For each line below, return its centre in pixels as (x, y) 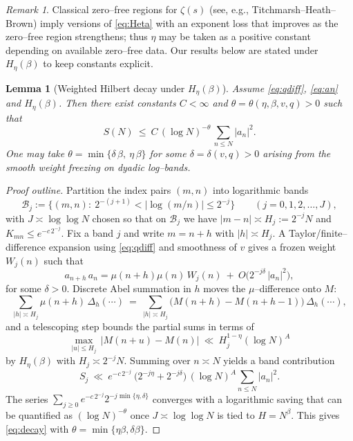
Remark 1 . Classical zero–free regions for (92, 9)
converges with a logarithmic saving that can (247, 398)
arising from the (297, 153)
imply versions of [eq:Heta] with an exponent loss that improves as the (189, 22)
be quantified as (39, 414)
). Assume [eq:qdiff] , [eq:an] (280, 88)
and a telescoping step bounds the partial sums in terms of (130, 326)
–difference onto (288, 288)
